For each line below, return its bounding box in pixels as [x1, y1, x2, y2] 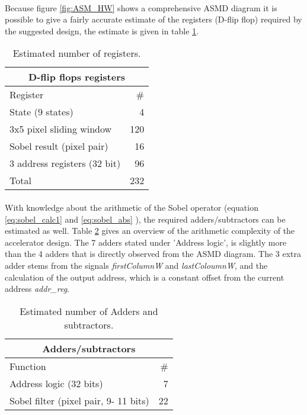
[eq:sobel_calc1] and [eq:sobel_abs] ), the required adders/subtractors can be [5, 213, 286, 225]
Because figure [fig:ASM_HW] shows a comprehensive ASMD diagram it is [5, 1, 277, 14]
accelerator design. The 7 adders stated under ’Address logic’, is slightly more [5, 236, 287, 248]
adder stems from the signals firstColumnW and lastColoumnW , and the [5, 259, 268, 271]
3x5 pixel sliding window [9, 122, 112, 136]
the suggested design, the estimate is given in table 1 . [5, 24, 199, 37]
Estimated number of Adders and [20, 304, 158, 318]
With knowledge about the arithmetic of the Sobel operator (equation [5, 201, 258, 213]
